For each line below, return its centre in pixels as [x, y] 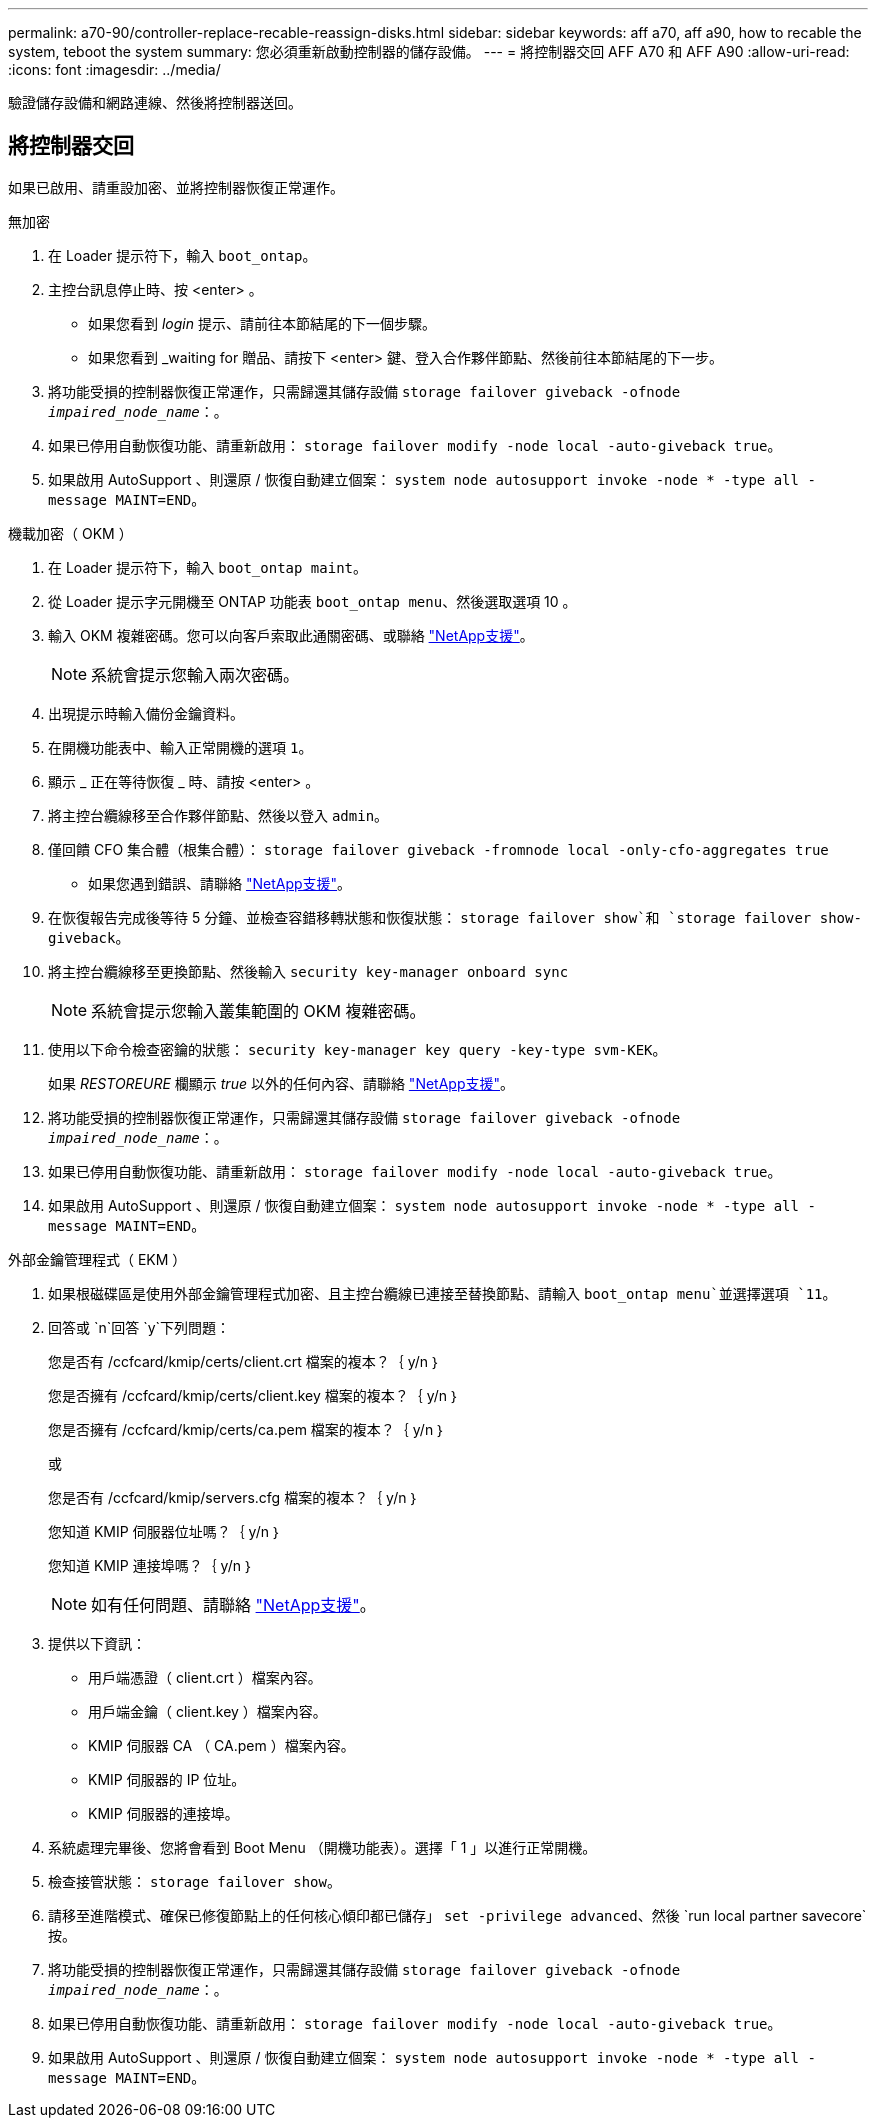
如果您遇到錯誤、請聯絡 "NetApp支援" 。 [220, 883]
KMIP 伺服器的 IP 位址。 [167, 1779]
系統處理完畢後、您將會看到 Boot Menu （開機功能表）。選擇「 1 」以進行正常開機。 [322, 1847]
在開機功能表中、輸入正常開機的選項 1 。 [180, 747]
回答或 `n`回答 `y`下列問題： [139, 1327]
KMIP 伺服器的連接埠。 [163, 1813]
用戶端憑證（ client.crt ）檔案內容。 [205, 1677]
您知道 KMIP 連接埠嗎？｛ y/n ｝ [151, 1565]
